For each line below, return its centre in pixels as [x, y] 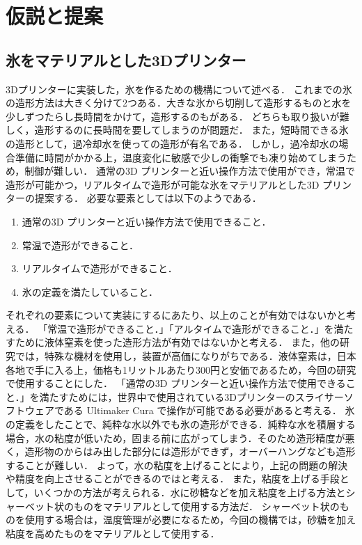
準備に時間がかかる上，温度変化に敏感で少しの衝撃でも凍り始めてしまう [181, 157]
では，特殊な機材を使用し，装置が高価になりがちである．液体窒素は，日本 [186, 356]
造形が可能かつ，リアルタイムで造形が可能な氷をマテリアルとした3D [163, 184]
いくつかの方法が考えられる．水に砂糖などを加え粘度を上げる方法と [190, 492]
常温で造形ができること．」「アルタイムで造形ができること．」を [191, 328]
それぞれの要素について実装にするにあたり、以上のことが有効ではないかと [176, 315]
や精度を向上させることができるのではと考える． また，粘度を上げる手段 [173, 479]
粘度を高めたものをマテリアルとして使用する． [113, 533]
